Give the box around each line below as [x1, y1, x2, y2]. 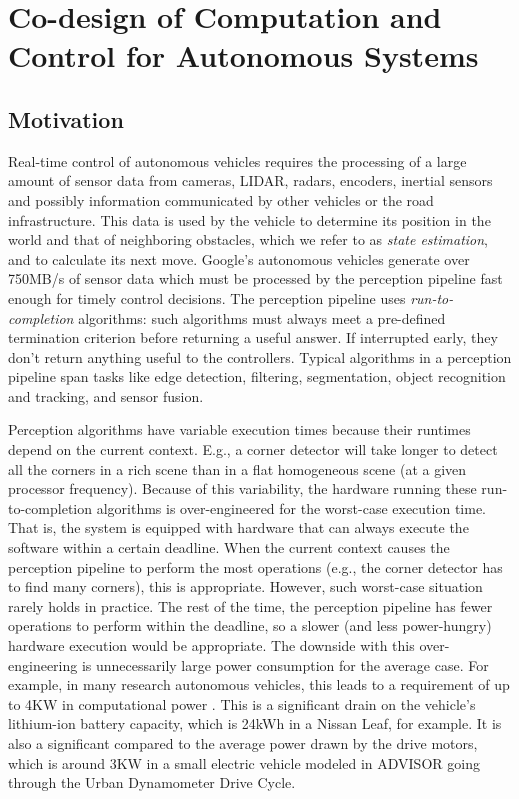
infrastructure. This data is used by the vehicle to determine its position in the [8, 209, 491, 230]
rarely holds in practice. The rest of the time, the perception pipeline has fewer [8, 595, 493, 616]
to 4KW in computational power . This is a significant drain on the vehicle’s [8, 693, 476, 714]
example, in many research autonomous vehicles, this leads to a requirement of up [8, 674, 510, 695]
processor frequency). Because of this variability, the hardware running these [8, 478, 477, 499]
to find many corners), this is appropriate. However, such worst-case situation [8, 576, 483, 597]
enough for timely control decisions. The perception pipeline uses [8, 287, 406, 308]
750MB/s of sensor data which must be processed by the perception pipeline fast [8, 268, 503, 289]
